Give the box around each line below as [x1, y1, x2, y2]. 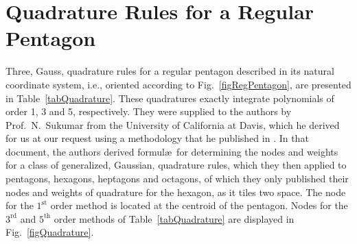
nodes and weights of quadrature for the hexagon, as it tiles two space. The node [5, 184, 346, 199]
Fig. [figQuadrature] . [5, 225, 94, 239]
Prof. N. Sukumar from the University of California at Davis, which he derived [5, 117, 340, 132]
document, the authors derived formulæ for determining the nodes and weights [5, 144, 338, 158]
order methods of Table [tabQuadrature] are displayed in [54, 211, 295, 225]
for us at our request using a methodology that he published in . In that [5, 131, 309, 145]
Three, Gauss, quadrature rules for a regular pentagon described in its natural [5, 64, 334, 78]
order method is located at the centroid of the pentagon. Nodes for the [50, 198, 348, 212]
